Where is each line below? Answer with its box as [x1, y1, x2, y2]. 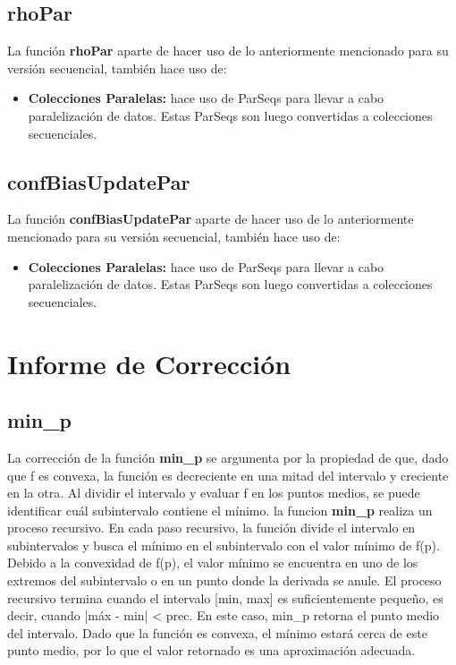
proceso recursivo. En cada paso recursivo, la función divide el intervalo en [7, 518, 416, 537]
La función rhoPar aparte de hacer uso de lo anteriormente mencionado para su [7, 41, 449, 60]
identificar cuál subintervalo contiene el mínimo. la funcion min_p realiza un [7, 500, 433, 519]
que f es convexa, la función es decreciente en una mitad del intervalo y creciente [7, 465, 449, 484]
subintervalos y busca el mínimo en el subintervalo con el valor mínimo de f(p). [7, 535, 440, 554]
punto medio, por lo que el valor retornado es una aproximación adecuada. [7, 641, 416, 660]
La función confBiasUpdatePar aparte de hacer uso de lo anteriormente [7, 209, 414, 228]
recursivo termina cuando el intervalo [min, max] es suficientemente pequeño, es [7, 588, 443, 607]
